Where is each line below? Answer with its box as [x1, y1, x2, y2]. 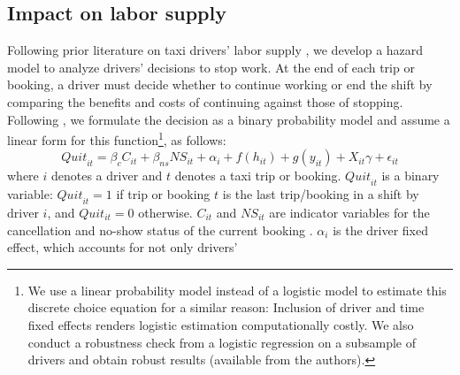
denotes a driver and [50, 166, 163, 185]
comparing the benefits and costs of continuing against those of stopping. [7, 92, 403, 111]
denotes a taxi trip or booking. [174, 166, 341, 185]
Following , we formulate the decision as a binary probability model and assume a [7, 110, 450, 128]
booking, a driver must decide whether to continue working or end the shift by [7, 75, 433, 94]
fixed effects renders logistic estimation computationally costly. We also [27, 315, 414, 333]
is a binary [381, 166, 440, 185]
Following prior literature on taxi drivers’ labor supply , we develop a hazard [7, 41, 424, 59]
